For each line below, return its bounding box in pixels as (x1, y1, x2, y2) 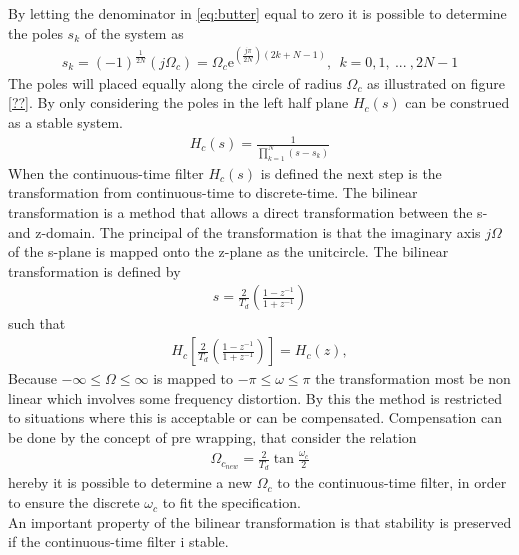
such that (8, 313, 66, 334)
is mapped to (153, 368, 234, 389)
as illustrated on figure (367, 72, 505, 93)
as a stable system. (8, 111, 123, 132)
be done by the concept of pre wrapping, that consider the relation (8, 426, 417, 447)
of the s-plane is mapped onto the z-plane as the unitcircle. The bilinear (8, 241, 449, 262)
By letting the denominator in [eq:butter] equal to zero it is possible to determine (8, 3, 507, 23)
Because (8, 368, 57, 389)
